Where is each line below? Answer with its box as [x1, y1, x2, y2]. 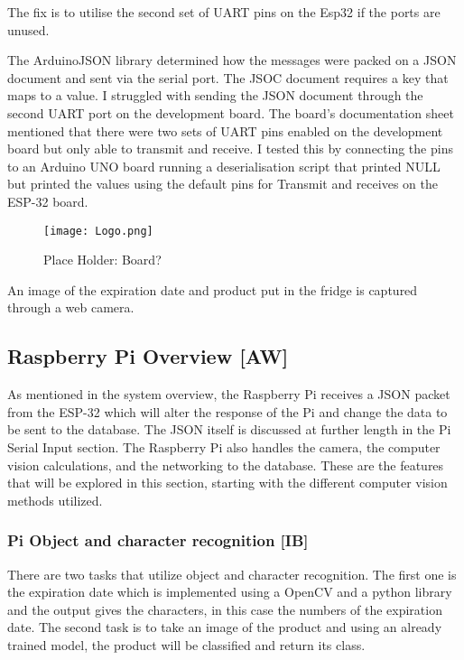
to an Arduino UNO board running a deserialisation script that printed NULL [7, 156, 441, 175]
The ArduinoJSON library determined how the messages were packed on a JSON [7, 51, 457, 70]
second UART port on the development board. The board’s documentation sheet [7, 103, 454, 122]
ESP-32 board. [7, 191, 88, 210]
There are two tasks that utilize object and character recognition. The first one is [7, 564, 457, 583]
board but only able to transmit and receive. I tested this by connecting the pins [7, 139, 453, 158]
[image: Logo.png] [43, 224, 153, 237]
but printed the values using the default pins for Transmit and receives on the [7, 174, 438, 193]
